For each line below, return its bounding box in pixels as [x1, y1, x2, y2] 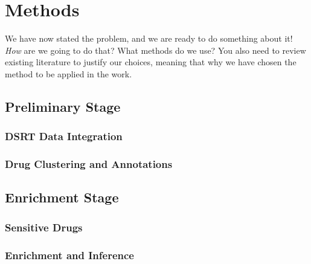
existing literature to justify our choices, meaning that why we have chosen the [5, 56, 297, 68]
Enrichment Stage [5, 188, 119, 207]
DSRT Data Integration [5, 129, 123, 144]
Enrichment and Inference [5, 247, 134, 262]
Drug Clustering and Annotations [5, 156, 173, 172]
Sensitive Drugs [5, 219, 83, 234]
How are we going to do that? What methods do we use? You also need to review [5, 43, 306, 56]
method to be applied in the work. [5, 67, 132, 80]
